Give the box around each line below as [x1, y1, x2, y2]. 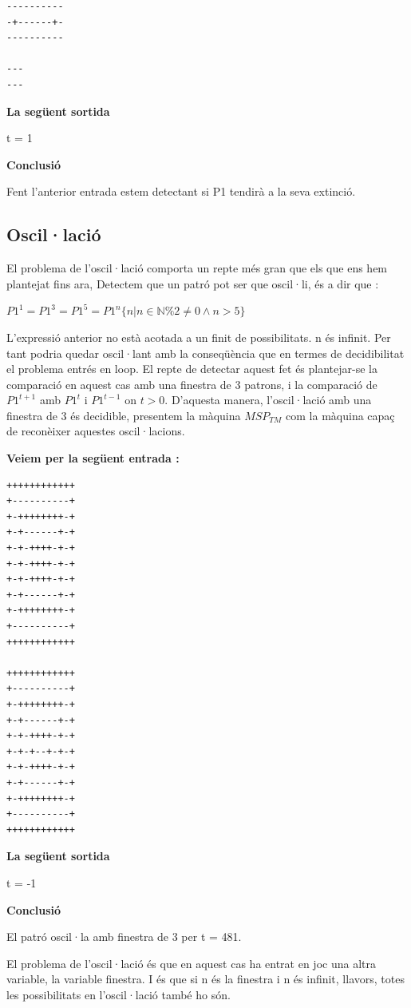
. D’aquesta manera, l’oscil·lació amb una [164, 391, 372, 408]
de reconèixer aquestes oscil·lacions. [6, 423, 185, 439]
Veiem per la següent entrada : [6, 450, 180, 466]
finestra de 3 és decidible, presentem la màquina [6, 407, 241, 423]
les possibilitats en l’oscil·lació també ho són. [6, 986, 231, 1002]
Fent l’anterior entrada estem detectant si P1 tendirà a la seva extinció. [6, 183, 356, 200]
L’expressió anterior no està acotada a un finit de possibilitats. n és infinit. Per [6, 328, 391, 345]
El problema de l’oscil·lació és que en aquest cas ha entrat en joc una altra [6, 954, 376, 971]
